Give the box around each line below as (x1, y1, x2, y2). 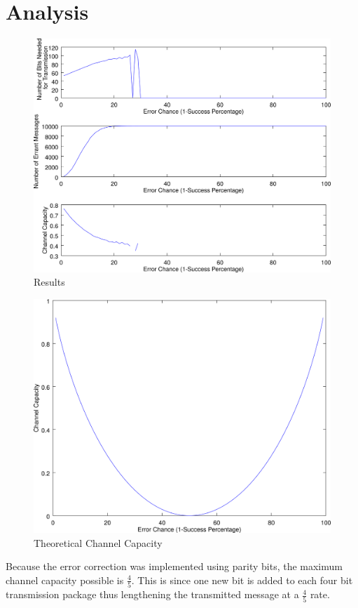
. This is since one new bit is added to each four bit (131, 572, 353, 587)
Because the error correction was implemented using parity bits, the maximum (6, 559, 343, 574)
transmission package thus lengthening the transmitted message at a (6, 587, 299, 602)
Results (34, 275, 65, 289)
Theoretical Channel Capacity (34, 535, 163, 550)
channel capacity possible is (6, 572, 124, 587)
